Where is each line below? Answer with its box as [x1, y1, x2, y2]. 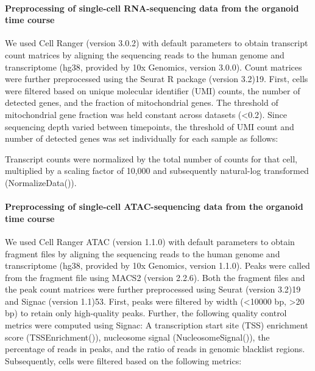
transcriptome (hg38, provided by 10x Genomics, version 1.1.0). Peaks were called [5, 259, 310, 272]
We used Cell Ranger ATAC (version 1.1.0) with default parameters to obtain [5, 235, 295, 248]
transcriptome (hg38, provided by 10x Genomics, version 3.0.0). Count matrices [5, 60, 302, 73]
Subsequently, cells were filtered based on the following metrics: [5, 354, 242, 367]
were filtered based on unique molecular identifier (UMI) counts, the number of [5, 84, 300, 97]
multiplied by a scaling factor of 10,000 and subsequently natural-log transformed [5, 164, 309, 177]
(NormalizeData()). [5, 176, 77, 189]
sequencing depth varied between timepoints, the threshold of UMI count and [5, 120, 294, 133]
